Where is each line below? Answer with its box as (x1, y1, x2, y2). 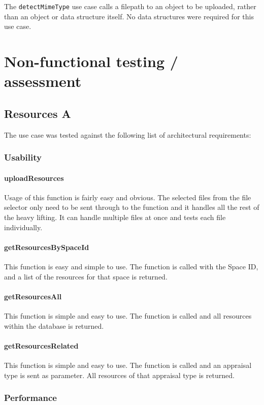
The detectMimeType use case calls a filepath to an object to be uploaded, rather (4, 1, 256, 11)
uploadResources (4, 172, 64, 183)
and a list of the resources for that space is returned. (4, 271, 168, 282)
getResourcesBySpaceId (4, 241, 89, 252)
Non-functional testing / (4, 51, 178, 72)
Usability (4, 151, 42, 164)
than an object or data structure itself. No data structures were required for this (4, 11, 254, 21)
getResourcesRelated (4, 340, 79, 351)
